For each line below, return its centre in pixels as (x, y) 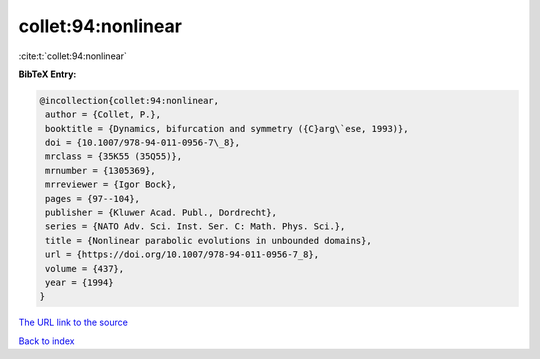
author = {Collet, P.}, (103, 114)
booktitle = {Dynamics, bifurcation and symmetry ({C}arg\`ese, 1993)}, (227, 128)
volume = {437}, (85, 268)
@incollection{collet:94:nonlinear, (129, 100)
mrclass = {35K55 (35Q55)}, (114, 156)
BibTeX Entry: (47, 74)
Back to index (46, 341)
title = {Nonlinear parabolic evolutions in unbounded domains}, (208, 240)
